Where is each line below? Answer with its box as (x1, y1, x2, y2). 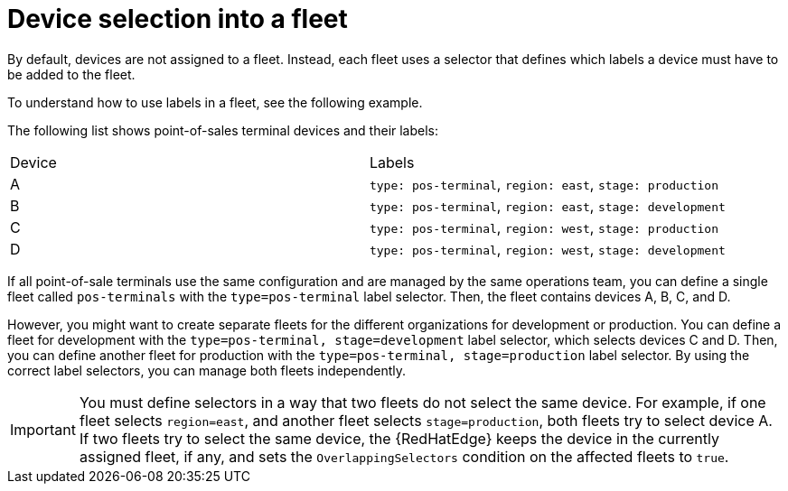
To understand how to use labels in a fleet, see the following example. (7, 94, 423, 110)
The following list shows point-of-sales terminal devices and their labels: (7, 122, 439, 138)
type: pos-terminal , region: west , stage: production (369, 218, 719, 236)
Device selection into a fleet (7, 4, 348, 34)
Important (10, 420, 76, 439)
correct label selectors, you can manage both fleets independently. (7, 362, 406, 378)
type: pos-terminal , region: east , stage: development (369, 196, 726, 215)
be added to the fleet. (7, 66, 136, 82)
